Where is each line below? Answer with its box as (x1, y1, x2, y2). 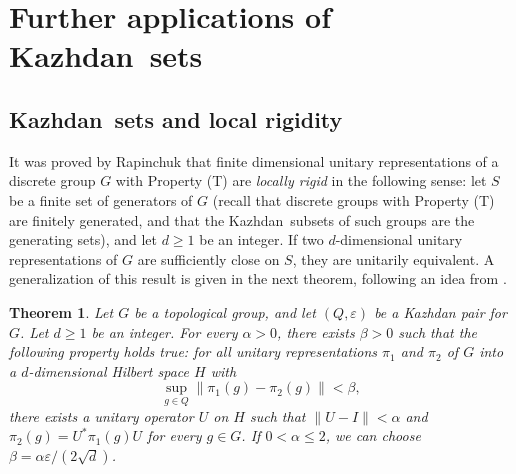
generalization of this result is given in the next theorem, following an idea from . (9, 268, 507, 289)
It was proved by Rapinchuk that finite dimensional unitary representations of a (9, 150, 499, 171)
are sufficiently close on (137, 248, 280, 269)
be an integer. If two (199, 229, 324, 250)
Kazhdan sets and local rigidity (9, 103, 343, 134)
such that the (398, 321, 477, 342)
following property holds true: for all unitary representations (9, 341, 378, 362)
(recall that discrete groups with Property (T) (212, 189, 495, 210)
